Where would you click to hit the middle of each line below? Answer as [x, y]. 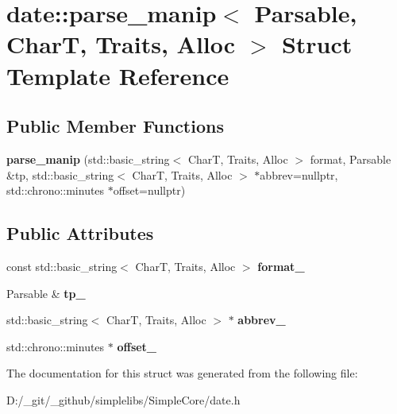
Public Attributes [80, 233]
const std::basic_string [62, 266]
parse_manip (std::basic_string [88, 159]
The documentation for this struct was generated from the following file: [182, 373]
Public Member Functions [115, 126]
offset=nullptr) [149, 190]
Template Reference [118, 75]
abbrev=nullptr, [299, 174]
